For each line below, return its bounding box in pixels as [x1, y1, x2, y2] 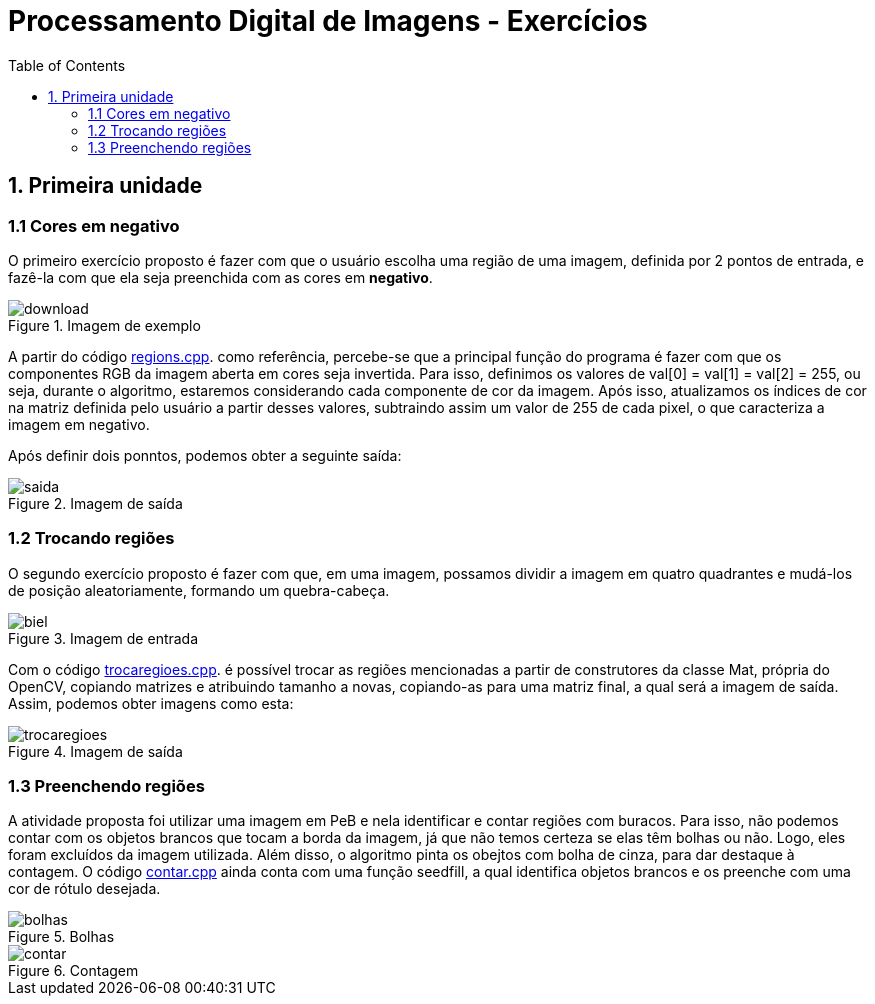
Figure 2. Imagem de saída [8, 494, 183, 512]
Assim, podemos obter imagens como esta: [8, 694, 294, 712]
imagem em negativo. [8, 415, 150, 433]
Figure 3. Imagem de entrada [8, 629, 199, 647]
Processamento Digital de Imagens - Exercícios [8, 4, 648, 38]
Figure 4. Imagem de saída [8, 742, 183, 760]
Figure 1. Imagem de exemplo [8, 316, 201, 334]
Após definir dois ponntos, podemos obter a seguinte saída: [8, 446, 402, 464]
